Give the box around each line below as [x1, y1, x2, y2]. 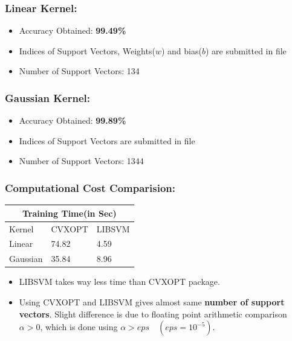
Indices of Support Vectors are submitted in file [19, 134, 195, 147]
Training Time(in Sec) [22, 206, 117, 219]
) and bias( [161, 44, 202, 57]
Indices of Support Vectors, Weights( [19, 44, 155, 57]
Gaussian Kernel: [5, 90, 90, 105]
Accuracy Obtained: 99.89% [19, 114, 126, 127]
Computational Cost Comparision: [5, 180, 176, 195]
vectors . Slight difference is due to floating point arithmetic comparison [19, 307, 287, 320]
